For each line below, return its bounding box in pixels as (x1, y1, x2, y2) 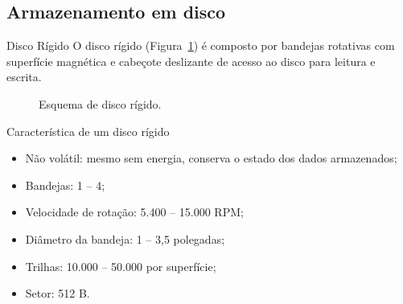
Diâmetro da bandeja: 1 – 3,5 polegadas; (25, 230, 225, 247)
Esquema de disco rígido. (39, 95, 162, 112)
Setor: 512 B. (25, 285, 90, 302)
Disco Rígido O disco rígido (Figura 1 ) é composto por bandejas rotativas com (6, 37, 395, 54)
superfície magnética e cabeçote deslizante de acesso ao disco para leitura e (6, 52, 376, 69)
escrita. (6, 68, 42, 85)
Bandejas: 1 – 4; (25, 176, 105, 193)
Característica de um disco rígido (6, 122, 170, 139)
